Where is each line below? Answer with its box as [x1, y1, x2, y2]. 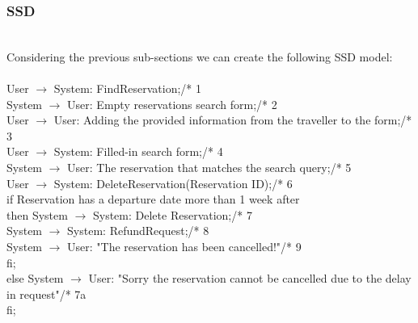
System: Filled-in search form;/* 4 [53, 143, 223, 160]
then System [6, 206, 68, 223]
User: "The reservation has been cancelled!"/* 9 [67, 237, 302, 254]
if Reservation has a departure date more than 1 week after [6, 191, 300, 208]
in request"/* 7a [6, 285, 87, 302]
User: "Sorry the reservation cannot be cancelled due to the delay [88, 270, 412, 287]
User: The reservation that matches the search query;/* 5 [67, 158, 352, 175]
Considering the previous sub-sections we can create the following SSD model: [6, 48, 393, 65]
